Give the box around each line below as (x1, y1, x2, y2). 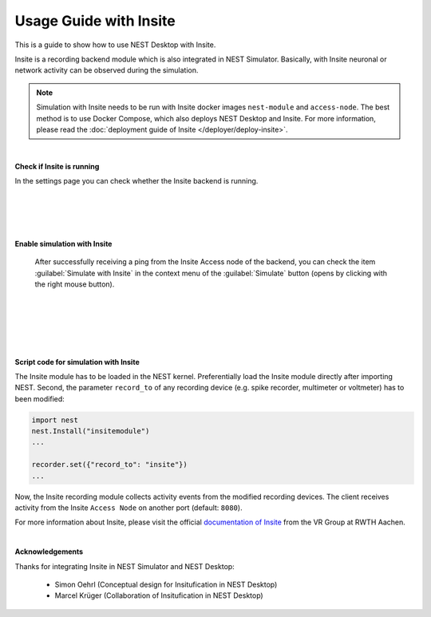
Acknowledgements (14, 547, 84, 556)
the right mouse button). (34, 279, 115, 289)
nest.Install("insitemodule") (31, 427, 150, 436)
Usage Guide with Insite (14, 12, 176, 30)
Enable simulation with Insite (14, 239, 113, 249)
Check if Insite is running (14, 161, 100, 171)
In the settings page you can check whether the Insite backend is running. (14, 176, 259, 186)
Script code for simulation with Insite (14, 357, 140, 366)
